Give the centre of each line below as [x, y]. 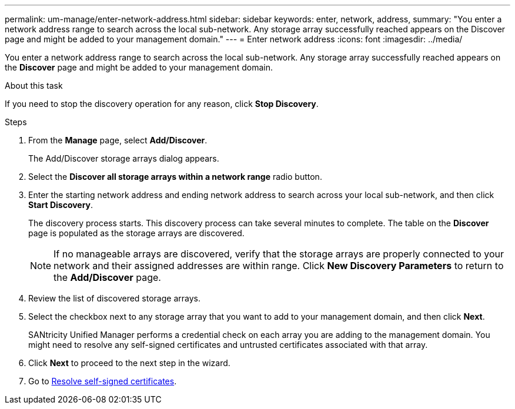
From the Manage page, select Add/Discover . [118, 140]
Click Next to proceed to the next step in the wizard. [129, 363]
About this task [34, 86]
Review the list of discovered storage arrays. [114, 298]
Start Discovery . [61, 205]
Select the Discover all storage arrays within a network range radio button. [175, 177]
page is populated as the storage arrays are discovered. [136, 233]
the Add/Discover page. [107, 277]
